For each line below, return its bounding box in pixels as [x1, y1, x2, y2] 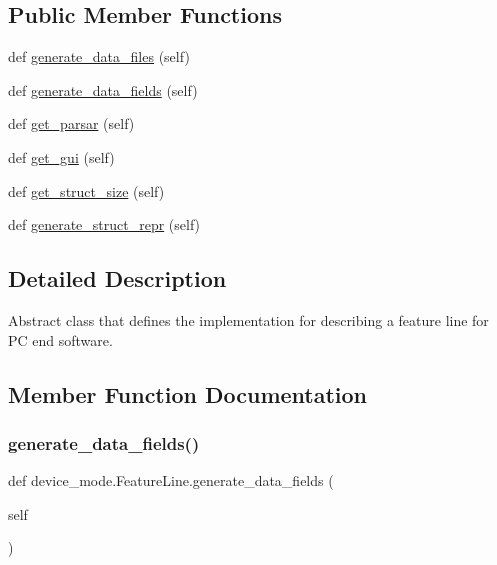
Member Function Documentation [8, 378, 368, 409]
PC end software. [8, 329, 113, 350]
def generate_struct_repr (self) [8, 214, 201, 235]
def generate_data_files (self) [8, 46, 190, 67]
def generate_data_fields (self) [8, 79, 198, 100]
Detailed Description [8, 263, 227, 294]
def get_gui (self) [8, 146, 115, 167]
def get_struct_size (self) [8, 180, 165, 201]
